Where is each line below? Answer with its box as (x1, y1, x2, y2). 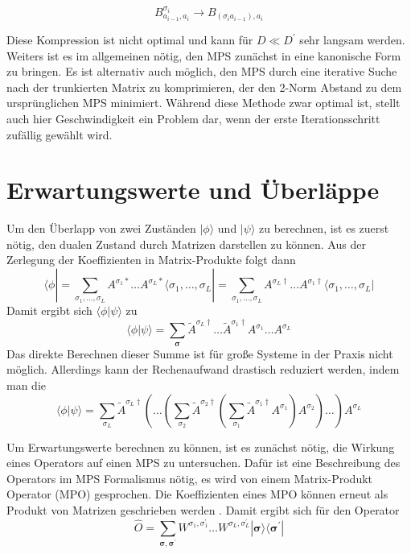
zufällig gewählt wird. (6, 126, 113, 143)
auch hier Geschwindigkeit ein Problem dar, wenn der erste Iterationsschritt (6, 110, 380, 126)
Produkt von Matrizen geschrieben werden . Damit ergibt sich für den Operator (6, 501, 400, 518)
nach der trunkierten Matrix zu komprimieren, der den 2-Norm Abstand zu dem (6, 78, 402, 95)
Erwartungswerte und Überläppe (6, 173, 380, 206)
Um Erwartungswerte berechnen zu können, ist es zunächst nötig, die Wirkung (6, 438, 395, 455)
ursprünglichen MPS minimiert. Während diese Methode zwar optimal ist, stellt (6, 94, 401, 111)
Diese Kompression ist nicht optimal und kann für (6, 31, 253, 48)
